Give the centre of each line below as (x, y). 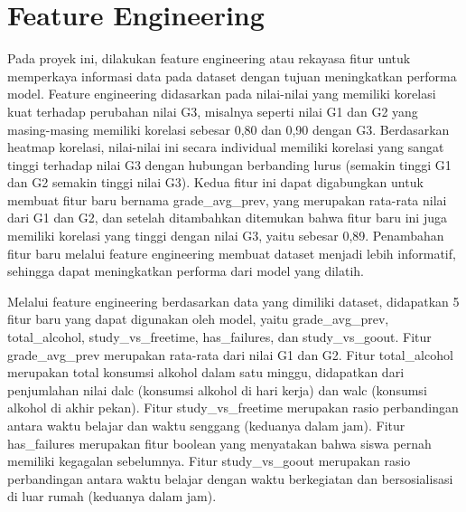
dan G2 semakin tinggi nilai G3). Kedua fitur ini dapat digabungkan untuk (215, 182)
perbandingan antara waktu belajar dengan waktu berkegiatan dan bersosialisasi (230, 478)
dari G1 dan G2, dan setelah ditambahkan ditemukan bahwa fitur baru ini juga (227, 218)
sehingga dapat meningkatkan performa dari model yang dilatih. (186, 271)
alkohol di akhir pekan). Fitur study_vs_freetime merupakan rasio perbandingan (233, 408)
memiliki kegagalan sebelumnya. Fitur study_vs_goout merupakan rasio (209, 461)
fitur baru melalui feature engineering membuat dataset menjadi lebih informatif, (232, 253)
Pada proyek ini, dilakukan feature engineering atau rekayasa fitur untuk (209, 58)
